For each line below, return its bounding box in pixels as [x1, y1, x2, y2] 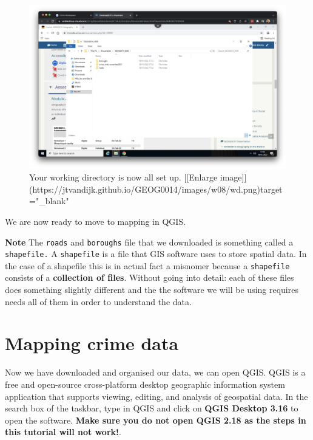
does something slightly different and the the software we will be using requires [5, 283, 298, 296]
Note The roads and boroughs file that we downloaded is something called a [5, 235, 294, 248]
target [260, 182, 283, 195]
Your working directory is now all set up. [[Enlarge [29, 171, 218, 184]
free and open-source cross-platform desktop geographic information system [5, 377, 285, 390]
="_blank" [29, 194, 69, 207]
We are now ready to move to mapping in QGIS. [5, 215, 186, 227]
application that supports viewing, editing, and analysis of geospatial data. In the [5, 390, 308, 402]
